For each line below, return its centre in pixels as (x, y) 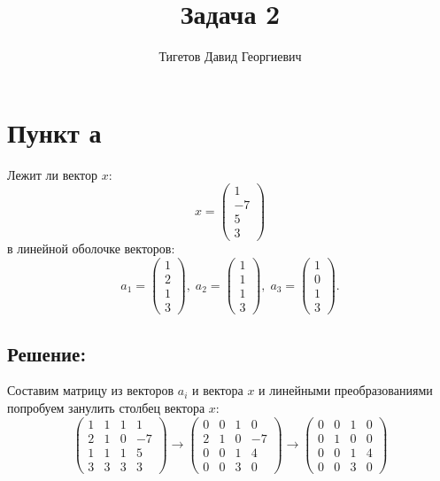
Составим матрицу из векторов (91, 390)
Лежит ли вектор (52, 174)
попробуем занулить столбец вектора (106, 408)
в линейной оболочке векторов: (91, 248)
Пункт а (54, 132)
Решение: (47, 353)
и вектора (218, 390)
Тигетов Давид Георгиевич (230, 56)
